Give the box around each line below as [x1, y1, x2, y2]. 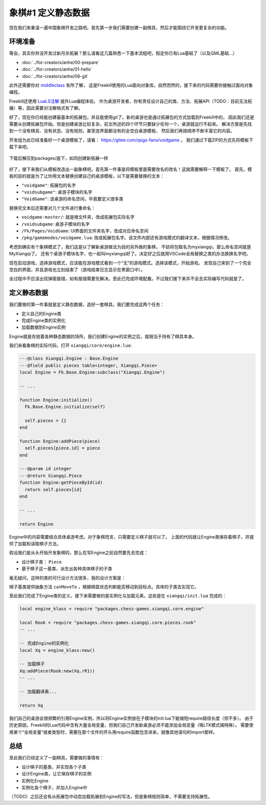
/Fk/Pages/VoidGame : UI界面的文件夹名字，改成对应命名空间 [21, 228, 149, 234]
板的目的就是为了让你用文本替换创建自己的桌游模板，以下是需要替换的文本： [9, 173, 165, 179]
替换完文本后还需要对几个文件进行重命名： [9, 205, 96, 211]
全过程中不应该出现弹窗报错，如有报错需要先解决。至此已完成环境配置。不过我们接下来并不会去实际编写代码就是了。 [9, 276, 246, 282]
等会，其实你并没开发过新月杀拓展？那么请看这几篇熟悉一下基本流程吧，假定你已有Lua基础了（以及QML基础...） [9, 50, 237, 56]
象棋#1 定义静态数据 [9, 7, 90, 18]
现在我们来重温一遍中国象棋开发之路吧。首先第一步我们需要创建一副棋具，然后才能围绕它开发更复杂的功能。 [9, 25, 229, 31]
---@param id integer [19, 466, 72, 471]
